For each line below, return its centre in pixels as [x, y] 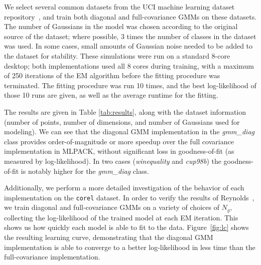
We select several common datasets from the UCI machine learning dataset [119, 7]
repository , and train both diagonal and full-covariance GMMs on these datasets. [130, 16]
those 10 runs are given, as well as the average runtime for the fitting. [111, 95]
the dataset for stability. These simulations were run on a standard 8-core [117, 55]
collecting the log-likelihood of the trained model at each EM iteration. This [121, 217]
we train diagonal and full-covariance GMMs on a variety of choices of [112, 207]
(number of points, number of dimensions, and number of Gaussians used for [122, 121]
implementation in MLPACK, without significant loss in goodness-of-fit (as [119, 151]
